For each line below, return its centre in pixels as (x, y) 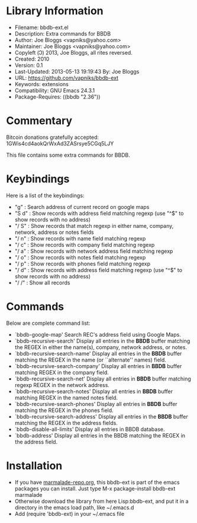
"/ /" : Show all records (42, 283)
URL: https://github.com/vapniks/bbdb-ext (67, 78)
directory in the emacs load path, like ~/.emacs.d (74, 507)
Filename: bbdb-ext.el (42, 27)
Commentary (39, 121)
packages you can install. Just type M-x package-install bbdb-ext (95, 489)
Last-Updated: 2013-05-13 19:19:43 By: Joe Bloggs (77, 71)
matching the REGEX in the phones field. (64, 410)
